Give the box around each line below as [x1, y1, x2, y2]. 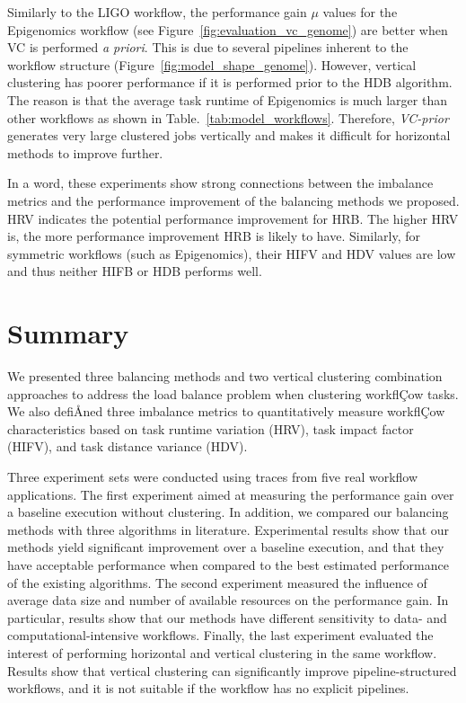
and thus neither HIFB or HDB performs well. [7, 262, 262, 280]
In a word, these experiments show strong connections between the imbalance [7, 174, 434, 192]
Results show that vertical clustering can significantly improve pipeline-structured [7, 661, 457, 680]
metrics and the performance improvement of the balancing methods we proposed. [7, 191, 460, 209]
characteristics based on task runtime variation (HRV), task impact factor [7, 419, 414, 438]
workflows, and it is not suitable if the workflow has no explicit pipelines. [7, 679, 409, 698]
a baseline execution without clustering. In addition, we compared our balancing [7, 503, 449, 521]
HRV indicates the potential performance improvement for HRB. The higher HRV [7, 209, 459, 227]
